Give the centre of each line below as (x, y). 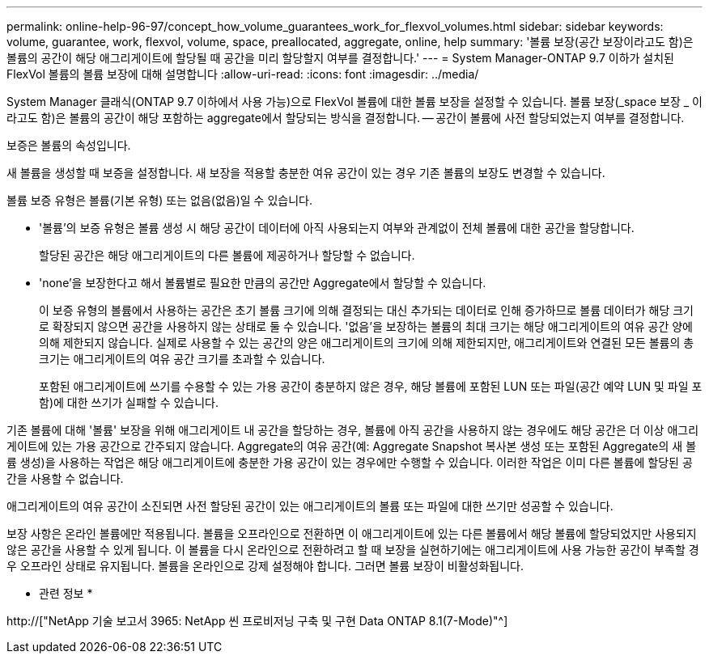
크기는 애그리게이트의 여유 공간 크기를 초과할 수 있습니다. (182, 359)
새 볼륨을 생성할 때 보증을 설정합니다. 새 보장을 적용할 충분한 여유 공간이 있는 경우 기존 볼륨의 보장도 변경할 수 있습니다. (306, 173)
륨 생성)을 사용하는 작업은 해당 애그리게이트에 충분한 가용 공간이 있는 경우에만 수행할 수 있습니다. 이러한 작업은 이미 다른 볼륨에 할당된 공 (350, 462)
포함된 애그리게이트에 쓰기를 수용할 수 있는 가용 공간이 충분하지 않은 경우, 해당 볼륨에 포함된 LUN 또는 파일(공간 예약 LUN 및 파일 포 (371, 386)
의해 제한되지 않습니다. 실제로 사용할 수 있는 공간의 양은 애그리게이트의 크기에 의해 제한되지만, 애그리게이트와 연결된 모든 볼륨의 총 (367, 343)
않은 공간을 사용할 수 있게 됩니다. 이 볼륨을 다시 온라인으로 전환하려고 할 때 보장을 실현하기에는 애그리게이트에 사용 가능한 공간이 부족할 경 (353, 550)
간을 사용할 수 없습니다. (65, 478)
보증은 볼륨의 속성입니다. (69, 145)
